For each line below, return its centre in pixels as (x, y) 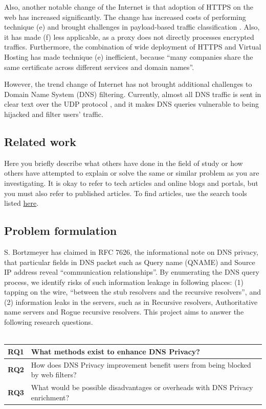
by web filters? (54, 375)
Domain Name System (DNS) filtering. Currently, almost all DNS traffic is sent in (133, 94)
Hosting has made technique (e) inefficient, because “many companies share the (129, 56)
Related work (40, 141)
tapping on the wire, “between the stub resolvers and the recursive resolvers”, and (132, 292)
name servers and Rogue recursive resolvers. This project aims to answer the (124, 312)
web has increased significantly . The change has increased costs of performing (125, 17)
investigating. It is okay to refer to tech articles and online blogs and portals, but (131, 183)
